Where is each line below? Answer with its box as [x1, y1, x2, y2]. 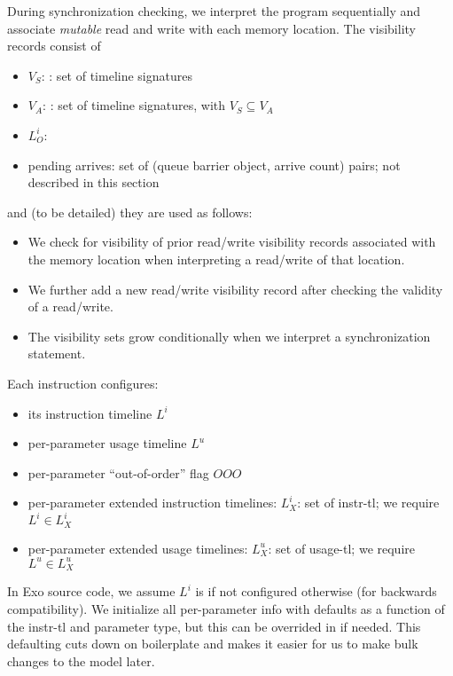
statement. [27, 344, 86, 363]
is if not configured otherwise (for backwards [195, 582, 437, 601]
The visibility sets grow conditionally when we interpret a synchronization [27, 326, 431, 345]
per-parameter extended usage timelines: [27, 538, 248, 557]
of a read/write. [27, 297, 113, 316]
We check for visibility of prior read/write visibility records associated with [27, 232, 436, 251]
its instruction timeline [27, 404, 152, 422]
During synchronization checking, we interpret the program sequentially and [7, 2, 421, 20]
